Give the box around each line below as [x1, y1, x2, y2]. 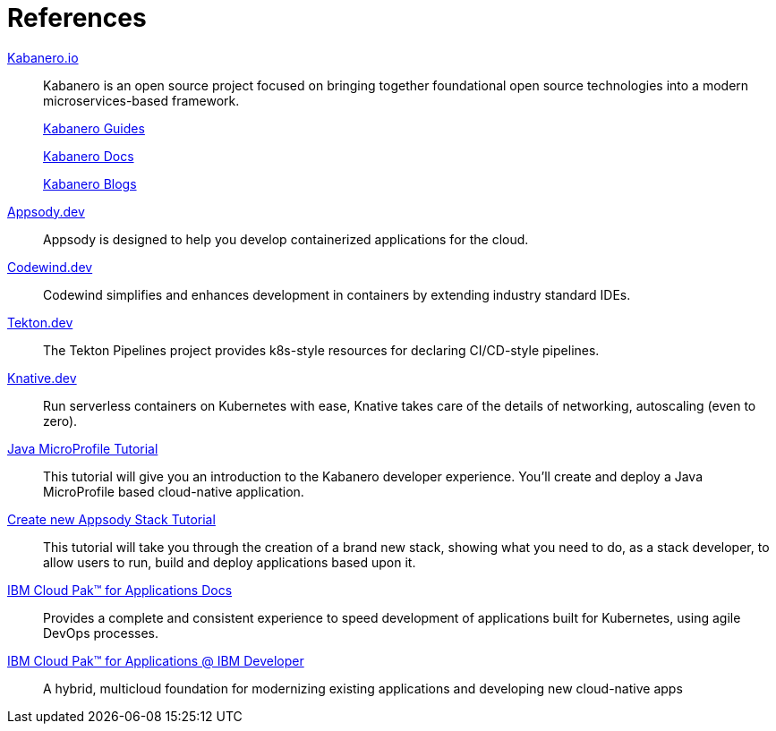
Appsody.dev [7, 203, 85, 219]
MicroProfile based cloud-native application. [43, 483, 304, 499]
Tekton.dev [7, 314, 73, 330]
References [7, 3, 147, 33]
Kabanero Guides [43, 120, 145, 136]
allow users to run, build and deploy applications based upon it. [43, 554, 416, 570]
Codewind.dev [7, 259, 93, 275]
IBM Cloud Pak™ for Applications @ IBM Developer [7, 652, 304, 668]
